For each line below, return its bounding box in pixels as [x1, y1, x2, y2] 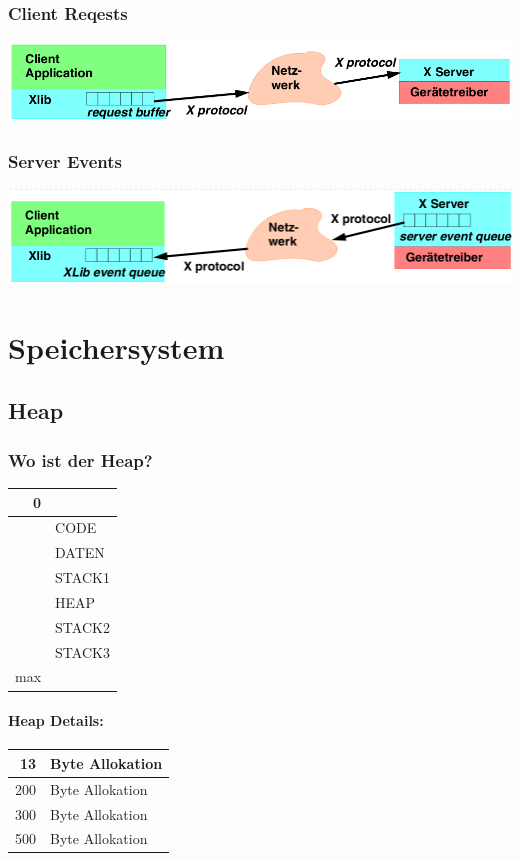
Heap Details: [8, 710, 104, 731]
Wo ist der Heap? [8, 447, 153, 472]
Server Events [8, 148, 122, 173]
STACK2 [55, 616, 110, 637]
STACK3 [55, 641, 110, 662]
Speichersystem [8, 326, 225, 367]
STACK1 [55, 567, 110, 588]
